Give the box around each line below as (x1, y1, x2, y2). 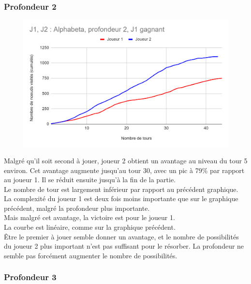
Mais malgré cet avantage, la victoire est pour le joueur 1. (4, 212, 175, 222)
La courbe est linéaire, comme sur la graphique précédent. (4, 222, 176, 232)
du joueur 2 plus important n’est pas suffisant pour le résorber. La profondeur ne (4, 241, 244, 251)
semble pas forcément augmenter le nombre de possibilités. (4, 250, 177, 260)
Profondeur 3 (4, 271, 57, 283)
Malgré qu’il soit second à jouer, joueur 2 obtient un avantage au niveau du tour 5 (4, 155, 248, 165)
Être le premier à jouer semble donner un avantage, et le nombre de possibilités (4, 231, 239, 241)
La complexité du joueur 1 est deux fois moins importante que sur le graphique (4, 193, 238, 204)
